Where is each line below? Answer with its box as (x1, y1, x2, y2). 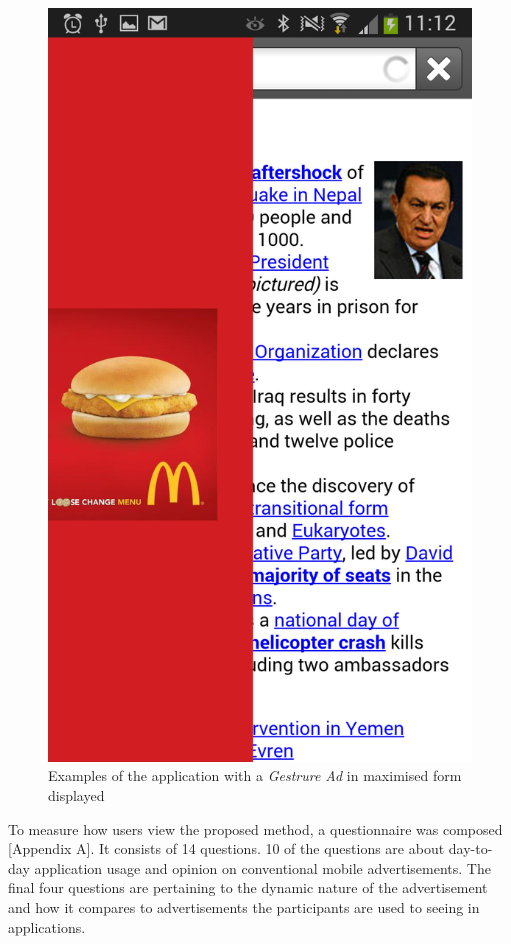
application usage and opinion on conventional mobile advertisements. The (34, 857, 491, 878)
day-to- (448, 838, 493, 859)
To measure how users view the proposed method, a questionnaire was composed (8, 818, 503, 839)
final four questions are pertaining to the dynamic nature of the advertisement (8, 877, 488, 898)
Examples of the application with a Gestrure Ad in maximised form (48, 765, 462, 786)
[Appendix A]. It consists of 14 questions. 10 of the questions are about (8, 838, 445, 859)
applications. (8, 916, 86, 937)
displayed (48, 784, 105, 805)
